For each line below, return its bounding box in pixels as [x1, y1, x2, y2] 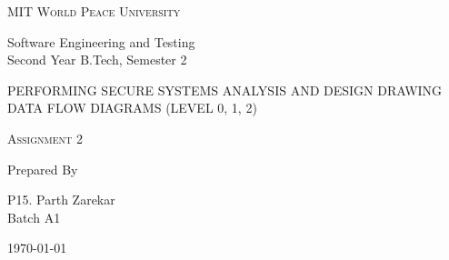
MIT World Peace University [7, 2, 181, 20]
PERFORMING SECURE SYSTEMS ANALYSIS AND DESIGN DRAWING [7, 80, 443, 99]
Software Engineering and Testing [7, 32, 195, 51]
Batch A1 [7, 207, 61, 226]
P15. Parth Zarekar [7, 190, 115, 209]
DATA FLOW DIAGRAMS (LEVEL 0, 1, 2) [7, 98, 257, 117]
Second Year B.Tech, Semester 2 [7, 50, 187, 69]
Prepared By [7, 159, 78, 178]
